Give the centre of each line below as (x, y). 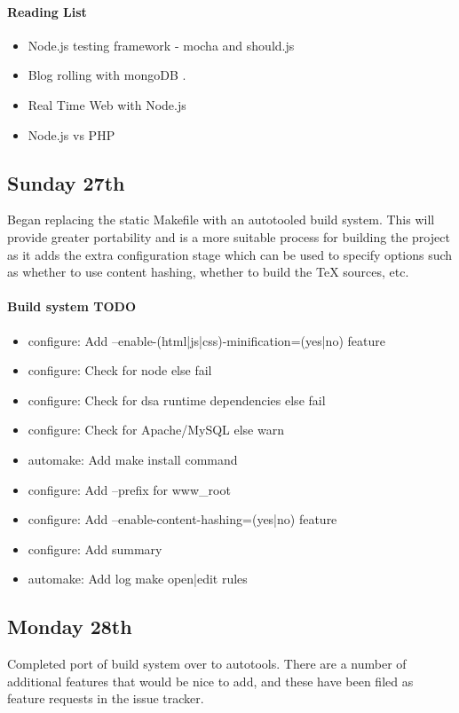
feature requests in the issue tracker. (106, 698)
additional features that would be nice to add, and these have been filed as (210, 681)
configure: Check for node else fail (120, 370)
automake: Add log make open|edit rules (138, 579)
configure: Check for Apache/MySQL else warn (156, 430)
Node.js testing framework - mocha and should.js (161, 45)
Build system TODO (71, 306)
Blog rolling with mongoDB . (107, 75)
